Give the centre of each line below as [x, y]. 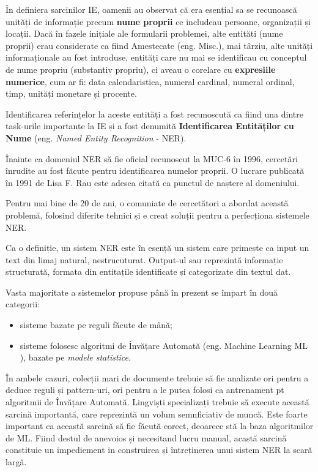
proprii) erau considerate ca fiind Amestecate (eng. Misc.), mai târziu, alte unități [159, 45]
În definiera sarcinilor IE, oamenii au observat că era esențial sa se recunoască [151, 9]
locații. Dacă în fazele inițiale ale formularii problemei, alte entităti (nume [144, 33]
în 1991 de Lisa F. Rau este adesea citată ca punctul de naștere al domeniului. [153, 182]
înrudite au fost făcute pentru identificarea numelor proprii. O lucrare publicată [155, 170]
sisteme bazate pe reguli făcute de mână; [96, 325]
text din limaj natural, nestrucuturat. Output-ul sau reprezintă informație [144, 259]
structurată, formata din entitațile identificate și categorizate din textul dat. [148, 272]
